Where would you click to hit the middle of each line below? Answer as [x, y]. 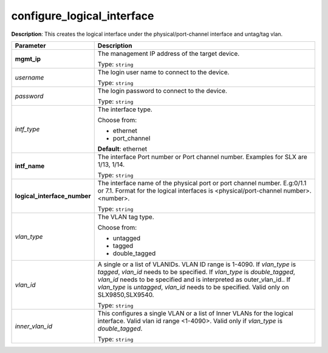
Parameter [30, 46]
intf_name [30, 166]
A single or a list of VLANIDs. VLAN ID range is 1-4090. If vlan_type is [197, 264]
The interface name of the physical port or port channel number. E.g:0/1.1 [202, 183]
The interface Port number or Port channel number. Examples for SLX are [203, 157]
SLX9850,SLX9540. [126, 295]
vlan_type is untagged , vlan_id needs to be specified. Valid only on [193, 287]
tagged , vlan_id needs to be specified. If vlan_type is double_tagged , [196, 272]
